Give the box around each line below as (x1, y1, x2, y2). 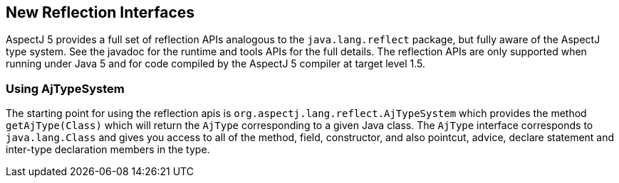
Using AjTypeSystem (6, 81, 125, 96)
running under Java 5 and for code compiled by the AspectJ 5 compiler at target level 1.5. (6, 57, 426, 70)
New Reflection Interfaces (6, 4, 195, 21)
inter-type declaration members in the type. (6, 143, 210, 156)
